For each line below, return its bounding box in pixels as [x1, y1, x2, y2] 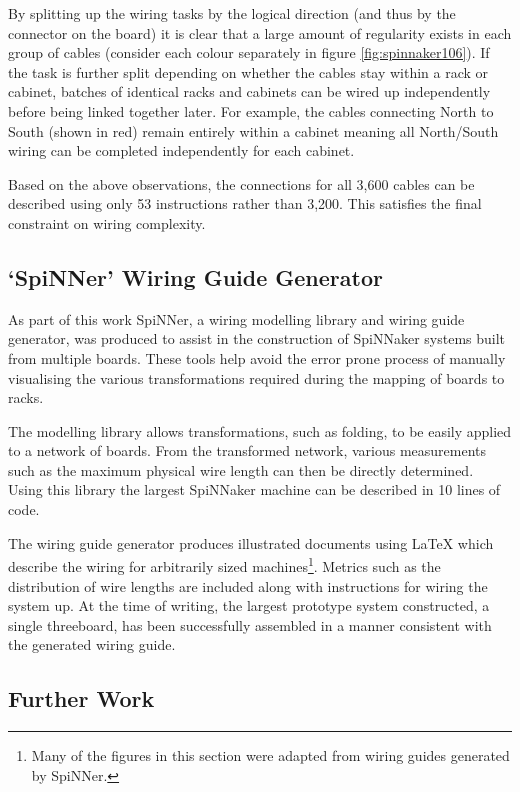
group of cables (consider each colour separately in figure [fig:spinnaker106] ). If [8, 42, 490, 63]
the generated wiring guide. [8, 634, 176, 655]
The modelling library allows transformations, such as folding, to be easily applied [8, 420, 512, 441]
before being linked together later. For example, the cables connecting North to [8, 100, 494, 121]
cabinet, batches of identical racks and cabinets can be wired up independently [8, 81, 491, 102]
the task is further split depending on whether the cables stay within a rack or [8, 61, 489, 82]
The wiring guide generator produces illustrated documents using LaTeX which [8, 532, 494, 553]
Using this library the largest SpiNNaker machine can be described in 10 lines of [8, 479, 501, 500]
